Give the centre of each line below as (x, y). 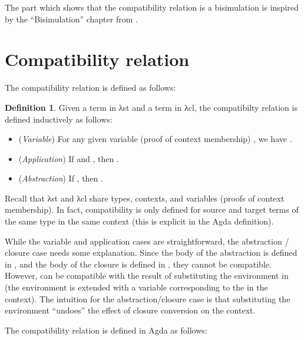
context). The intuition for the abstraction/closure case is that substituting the (148, 298)
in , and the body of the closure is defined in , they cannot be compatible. (138, 264)
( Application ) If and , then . (69, 158)
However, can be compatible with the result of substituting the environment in (147, 275)
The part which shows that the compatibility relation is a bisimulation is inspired (152, 7)
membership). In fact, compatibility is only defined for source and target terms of (152, 209)
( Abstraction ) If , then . (61, 178)
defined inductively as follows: (59, 119)
